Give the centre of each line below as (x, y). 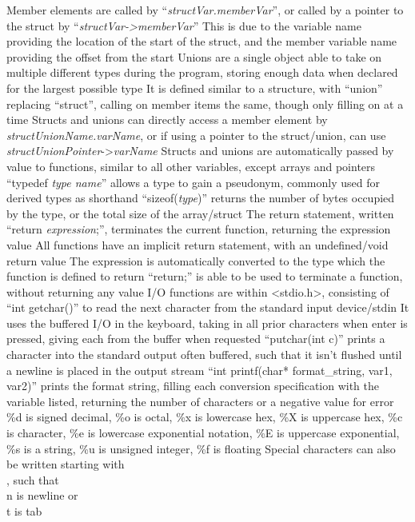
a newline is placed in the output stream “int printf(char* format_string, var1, (200, 370)
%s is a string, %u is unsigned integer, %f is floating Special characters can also (201, 448)
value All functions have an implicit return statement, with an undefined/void (198, 244)
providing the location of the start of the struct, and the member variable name (202, 41)
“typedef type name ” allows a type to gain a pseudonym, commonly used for (193, 182)
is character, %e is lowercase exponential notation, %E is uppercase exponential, (203, 433)
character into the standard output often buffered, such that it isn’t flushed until (204, 355)
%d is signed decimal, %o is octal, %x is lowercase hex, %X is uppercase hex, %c (205, 417)
